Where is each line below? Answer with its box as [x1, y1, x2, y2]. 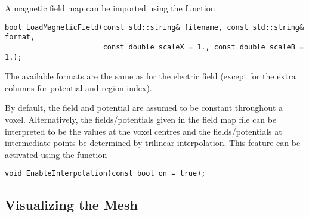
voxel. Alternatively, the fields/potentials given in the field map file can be [5, 113, 277, 125]
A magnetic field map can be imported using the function [5, 2, 215, 14]
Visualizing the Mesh [5, 196, 138, 214]
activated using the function [5, 148, 107, 160]
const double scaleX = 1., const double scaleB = [103, 42, 304, 51]
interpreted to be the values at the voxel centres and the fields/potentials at [5, 125, 282, 137]
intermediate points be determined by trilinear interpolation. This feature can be [5, 137, 301, 149]
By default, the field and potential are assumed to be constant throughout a [5, 101, 283, 114]
